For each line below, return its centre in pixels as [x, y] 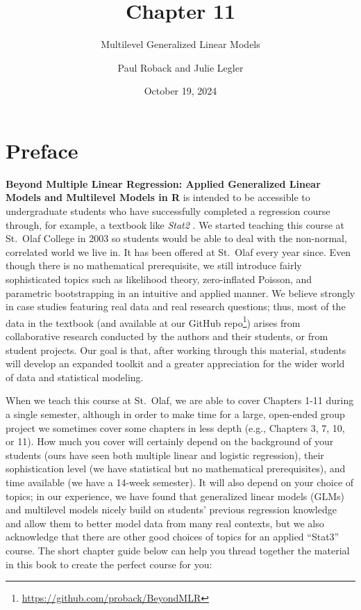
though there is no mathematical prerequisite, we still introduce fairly [154, 265]
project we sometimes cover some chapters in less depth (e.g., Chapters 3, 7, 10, [175, 427]
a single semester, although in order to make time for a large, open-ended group [175, 414]
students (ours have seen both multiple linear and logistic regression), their [165, 455]
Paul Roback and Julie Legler [180, 67]
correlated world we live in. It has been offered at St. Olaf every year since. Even [178, 251]
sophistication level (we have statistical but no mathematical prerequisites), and [176, 468]
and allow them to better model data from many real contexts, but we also [165, 523]
